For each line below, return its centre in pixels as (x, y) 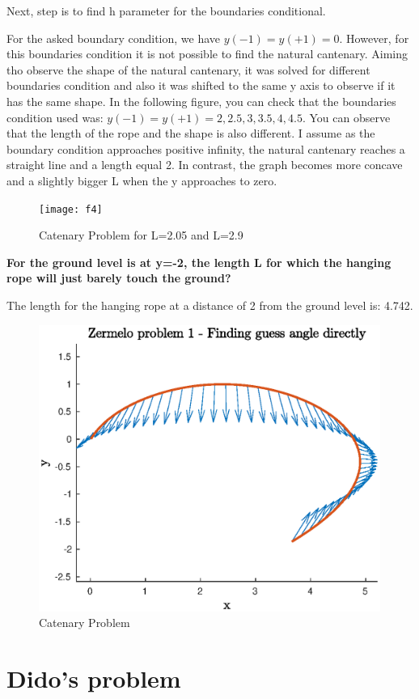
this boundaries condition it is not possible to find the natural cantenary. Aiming (207, 54)
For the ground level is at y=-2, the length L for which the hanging (199, 262)
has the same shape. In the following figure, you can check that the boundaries (201, 101)
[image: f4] (71, 209)
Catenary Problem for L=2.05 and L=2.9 (141, 235)
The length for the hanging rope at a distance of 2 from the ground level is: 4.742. (210, 305)
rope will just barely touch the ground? (119, 278)
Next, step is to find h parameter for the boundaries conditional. (166, 11)
